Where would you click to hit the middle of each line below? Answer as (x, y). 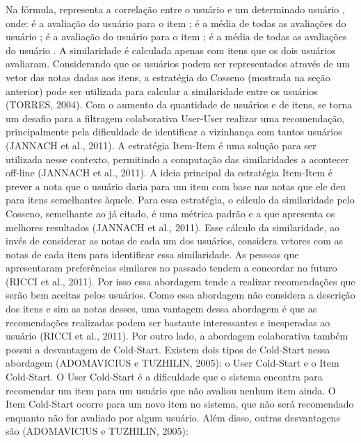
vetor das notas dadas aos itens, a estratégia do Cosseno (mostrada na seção (168, 77)
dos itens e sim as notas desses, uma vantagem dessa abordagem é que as (161, 309)
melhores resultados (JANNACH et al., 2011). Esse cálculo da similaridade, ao (173, 227)
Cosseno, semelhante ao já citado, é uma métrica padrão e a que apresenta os (170, 213)
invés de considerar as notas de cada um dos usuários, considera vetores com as (175, 241)
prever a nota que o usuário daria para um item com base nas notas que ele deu (176, 186)
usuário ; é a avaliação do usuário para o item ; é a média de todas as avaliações (176, 36)
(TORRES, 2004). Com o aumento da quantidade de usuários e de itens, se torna (179, 105)
